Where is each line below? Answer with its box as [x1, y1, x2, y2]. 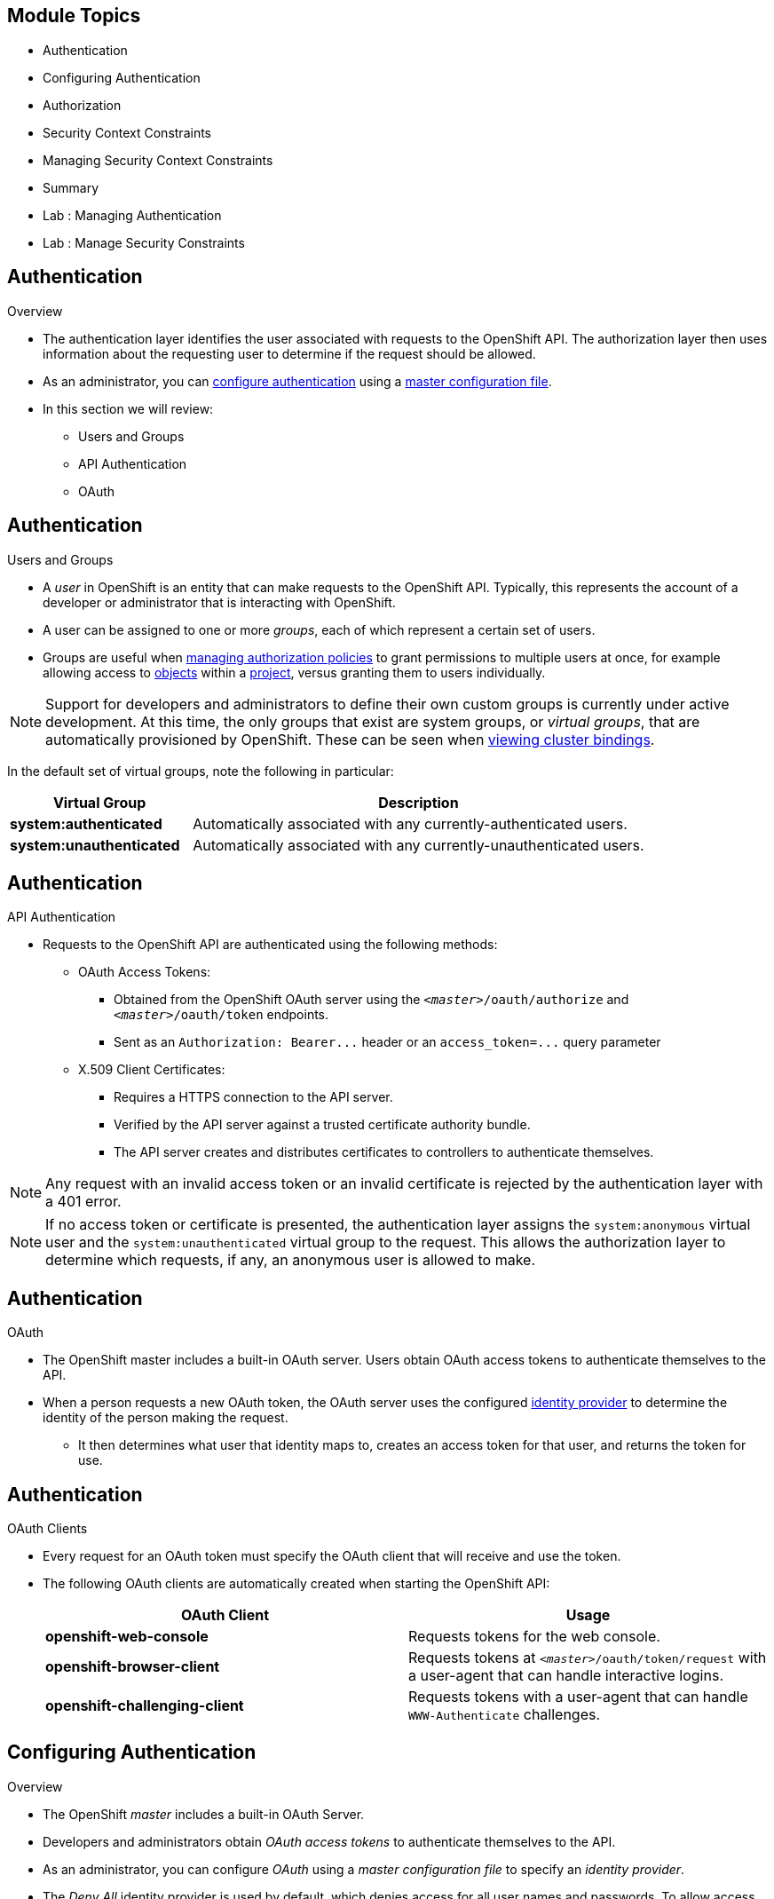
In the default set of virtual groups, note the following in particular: [7, 763, 394, 779]
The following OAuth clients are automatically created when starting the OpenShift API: [43, 1576, 550, 1592]
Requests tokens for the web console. [408, 1627, 660, 1646]
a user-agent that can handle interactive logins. [408, 1666, 723, 1685]
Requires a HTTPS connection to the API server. [114, 1089, 393, 1105]
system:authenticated [10, 814, 162, 833]
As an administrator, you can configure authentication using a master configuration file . [43, 373, 552, 389]
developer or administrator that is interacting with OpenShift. [43, 594, 396, 610]
